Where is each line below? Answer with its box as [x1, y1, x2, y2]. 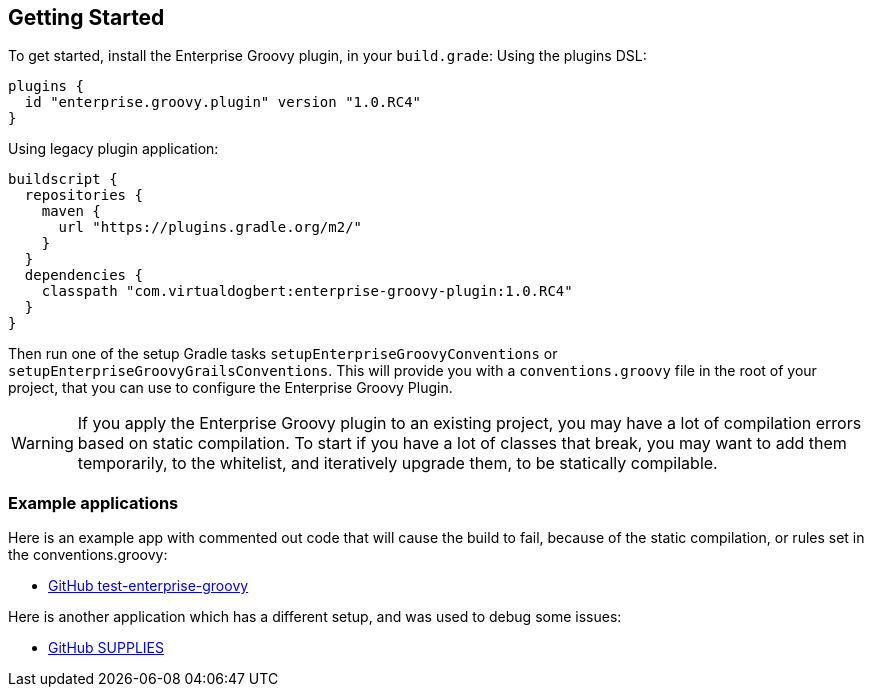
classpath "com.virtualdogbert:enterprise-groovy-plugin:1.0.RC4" [41, 283, 573, 300]
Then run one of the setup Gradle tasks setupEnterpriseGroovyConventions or [8, 345, 558, 363]
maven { [41, 203, 101, 220]
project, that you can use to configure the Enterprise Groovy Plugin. [8, 379, 453, 397]
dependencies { [24, 267, 143, 284]
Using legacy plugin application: [8, 140, 219, 158]
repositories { [24, 187, 143, 204]
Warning [11, 433, 74, 454]
